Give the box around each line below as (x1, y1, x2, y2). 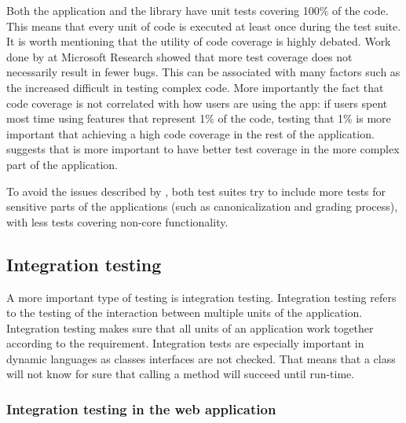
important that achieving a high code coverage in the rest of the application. (6, 125, 375, 142)
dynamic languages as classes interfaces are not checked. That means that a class (6, 350, 396, 366)
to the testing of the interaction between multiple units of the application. (6, 304, 363, 321)
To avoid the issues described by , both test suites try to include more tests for (6, 182, 386, 199)
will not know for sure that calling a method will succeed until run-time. (6, 366, 355, 382)
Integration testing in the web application (6, 399, 276, 418)
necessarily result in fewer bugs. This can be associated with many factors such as (6, 64, 401, 80)
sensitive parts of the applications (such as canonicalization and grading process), (6, 198, 398, 215)
